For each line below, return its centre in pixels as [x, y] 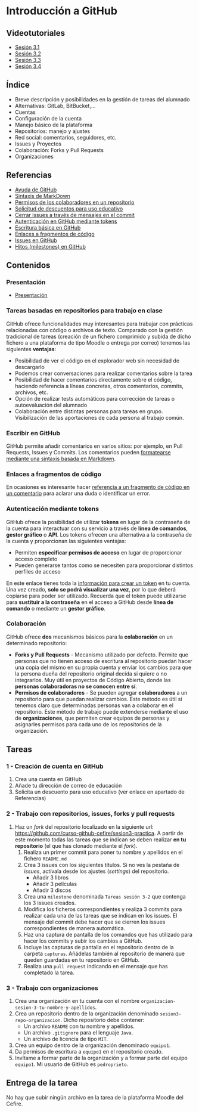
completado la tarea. [49, 972]
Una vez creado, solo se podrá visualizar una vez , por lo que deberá [91, 589]
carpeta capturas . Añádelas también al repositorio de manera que [104, 953]
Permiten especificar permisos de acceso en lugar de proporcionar [98, 552]
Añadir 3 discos [52, 890]
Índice [18, 85]
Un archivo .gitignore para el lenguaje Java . [78, 1033]
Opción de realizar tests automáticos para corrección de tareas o [94, 398]
